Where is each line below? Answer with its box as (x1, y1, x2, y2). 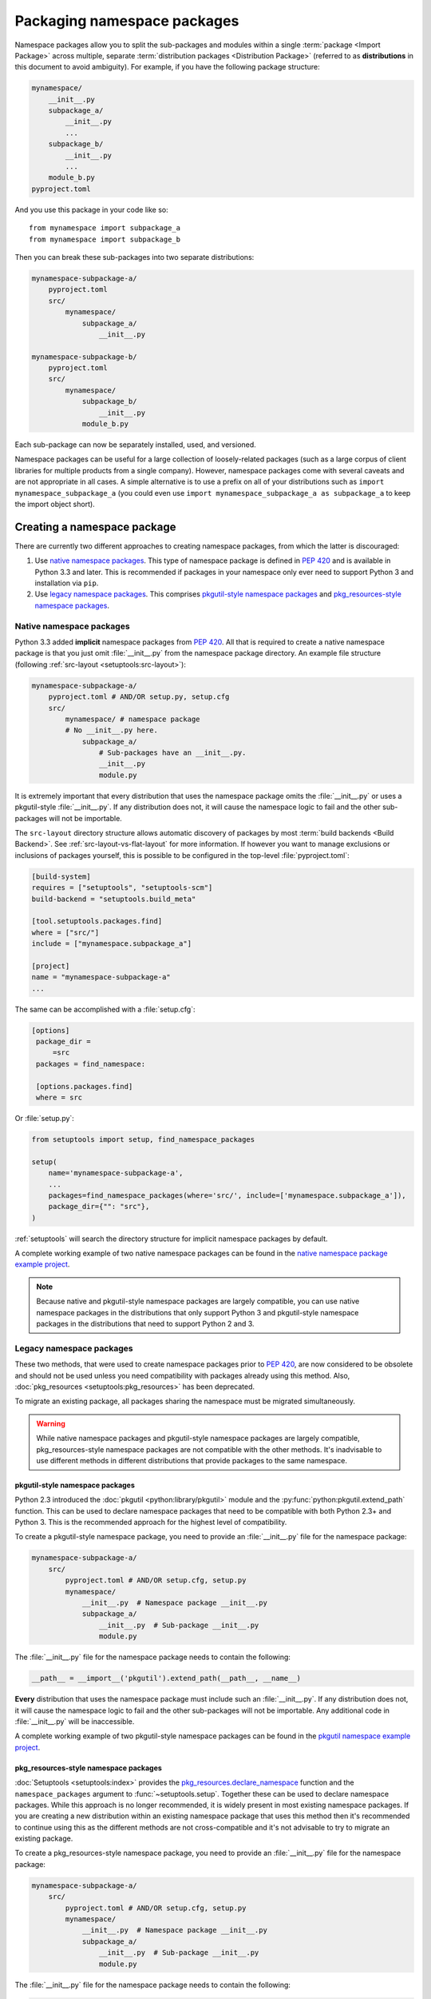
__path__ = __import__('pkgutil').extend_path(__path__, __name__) (31, 1674, 302, 1683)
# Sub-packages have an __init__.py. (98, 748, 247, 757)
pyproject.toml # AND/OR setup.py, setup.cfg (48, 692, 230, 701)
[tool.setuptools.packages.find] (31, 916, 163, 926)
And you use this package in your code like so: (14, 205, 168, 214)
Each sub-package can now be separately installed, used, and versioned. (14, 440, 257, 449)
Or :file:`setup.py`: (14, 1114, 75, 1123)
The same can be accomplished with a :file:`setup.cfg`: (14, 1004, 196, 1014)
